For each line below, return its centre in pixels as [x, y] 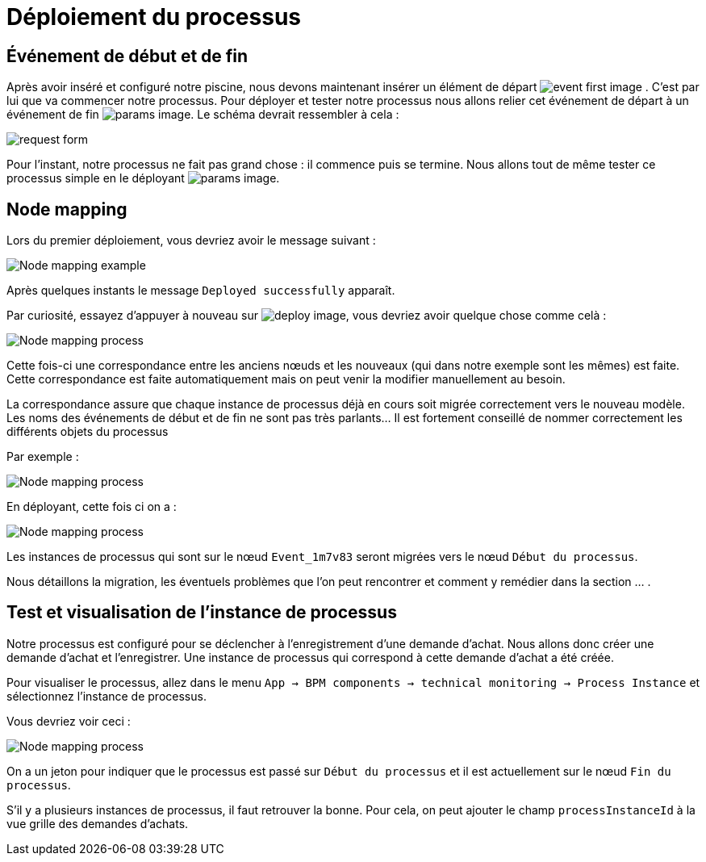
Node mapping [67, 209]
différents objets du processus [88, 432]
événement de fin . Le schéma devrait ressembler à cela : [203, 115]
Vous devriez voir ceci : [69, 721]
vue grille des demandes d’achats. [98, 823]
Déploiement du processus [154, 17]
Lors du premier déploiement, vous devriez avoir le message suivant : [191, 241]
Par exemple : [43, 457]
